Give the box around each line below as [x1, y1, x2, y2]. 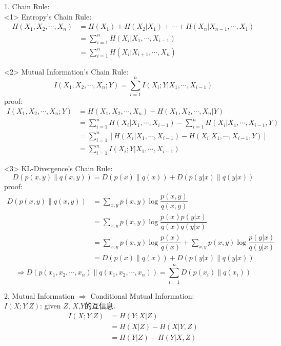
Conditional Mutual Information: [90, 290, 194, 301]
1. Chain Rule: [4, 1, 50, 11]
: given [40, 300, 61, 311]
